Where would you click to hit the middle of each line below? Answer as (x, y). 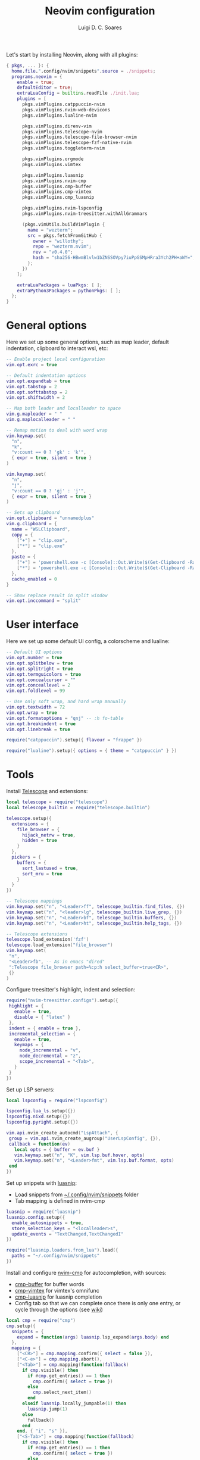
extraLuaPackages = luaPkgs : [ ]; (60, 285)
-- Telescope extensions (37, 934)
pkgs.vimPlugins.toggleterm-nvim (63, 148)
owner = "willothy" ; (58, 241)
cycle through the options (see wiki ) (59, 1309)
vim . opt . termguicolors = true (44, 674)
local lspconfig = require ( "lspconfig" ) (57, 1100)
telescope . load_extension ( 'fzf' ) (48, 940)
